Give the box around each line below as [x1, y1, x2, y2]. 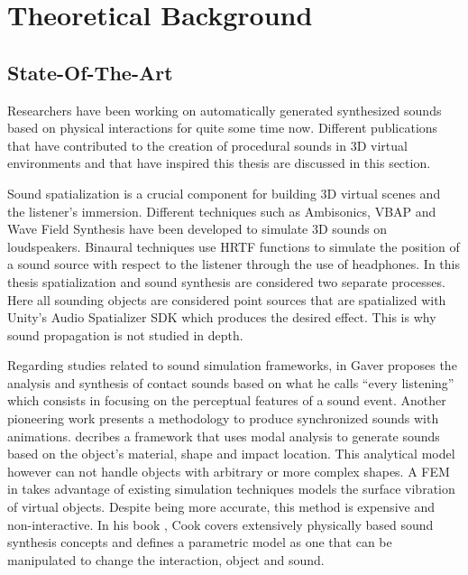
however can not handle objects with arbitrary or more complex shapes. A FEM [7, 461, 450, 480]
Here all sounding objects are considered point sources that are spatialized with [7, 290, 446, 309]
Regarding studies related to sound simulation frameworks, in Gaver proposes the [7, 356, 457, 375]
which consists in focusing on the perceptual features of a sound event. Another [7, 391, 446, 410]
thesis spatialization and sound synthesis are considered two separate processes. [7, 272, 445, 291]
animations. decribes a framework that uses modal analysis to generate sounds [7, 426, 440, 445]
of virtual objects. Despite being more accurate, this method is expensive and [7, 497, 435, 516]
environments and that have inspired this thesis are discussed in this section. [7, 153, 431, 172]
